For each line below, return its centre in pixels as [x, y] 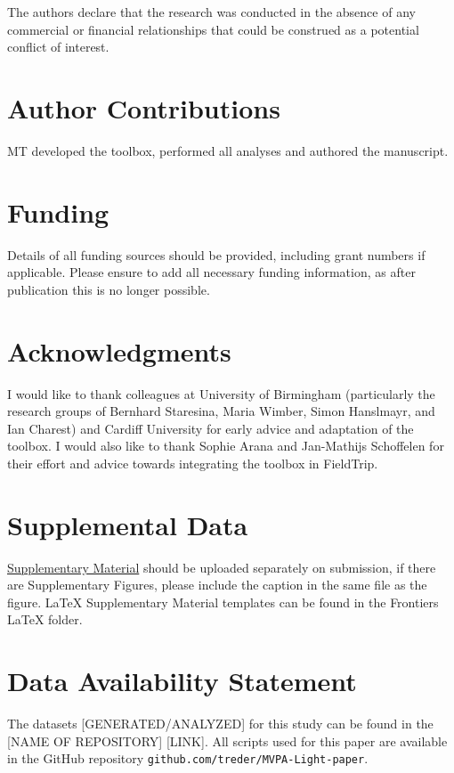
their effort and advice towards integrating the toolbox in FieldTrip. [193, 463]
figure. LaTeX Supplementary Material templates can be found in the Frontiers [223, 602]
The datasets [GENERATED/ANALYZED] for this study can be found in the [220, 724]
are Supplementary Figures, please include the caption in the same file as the [217, 585]
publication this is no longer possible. [109, 289]
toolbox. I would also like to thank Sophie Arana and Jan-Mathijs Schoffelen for [226, 446]
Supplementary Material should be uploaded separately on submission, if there [222, 567]
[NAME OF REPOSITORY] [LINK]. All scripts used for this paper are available [227, 740]
